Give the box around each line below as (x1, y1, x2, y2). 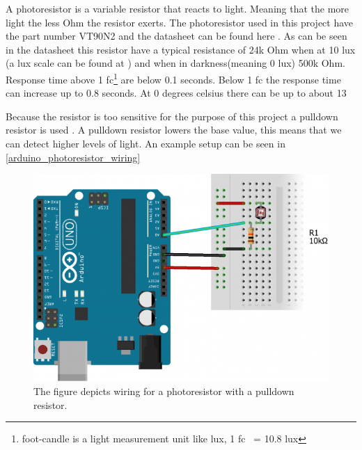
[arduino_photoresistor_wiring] (6, 150, 141, 164)
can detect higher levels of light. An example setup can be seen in (6, 136, 285, 150)
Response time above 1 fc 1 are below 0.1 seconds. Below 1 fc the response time (6, 70, 341, 86)
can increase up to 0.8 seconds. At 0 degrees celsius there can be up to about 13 (6, 86, 347, 100)
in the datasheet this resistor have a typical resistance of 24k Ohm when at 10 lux (6, 42, 356, 56)
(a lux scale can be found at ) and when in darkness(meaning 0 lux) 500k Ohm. (6, 56, 345, 70)
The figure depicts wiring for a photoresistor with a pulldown (33, 383, 294, 398)
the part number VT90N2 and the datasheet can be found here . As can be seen (6, 29, 347, 43)
